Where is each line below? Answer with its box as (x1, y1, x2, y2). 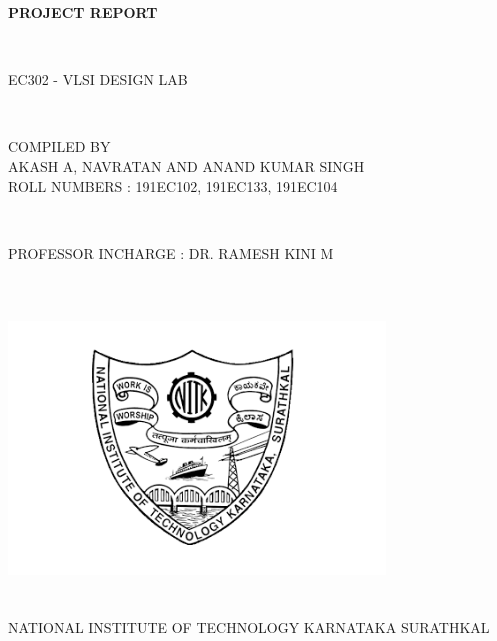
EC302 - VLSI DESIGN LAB (8, 69, 188, 90)
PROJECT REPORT (8, 2, 158, 22)
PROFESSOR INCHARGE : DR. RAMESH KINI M (8, 242, 334, 263)
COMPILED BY (8, 136, 111, 157)
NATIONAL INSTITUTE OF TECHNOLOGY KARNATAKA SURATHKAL (8, 616, 490, 637)
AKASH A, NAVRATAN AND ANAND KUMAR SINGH (8, 155, 365, 176)
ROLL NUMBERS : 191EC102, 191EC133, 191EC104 (8, 175, 338, 196)
